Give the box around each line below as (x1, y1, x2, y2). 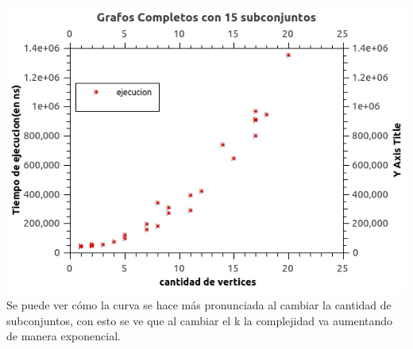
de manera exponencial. (6, 328, 121, 344)
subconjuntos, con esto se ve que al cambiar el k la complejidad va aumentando (6, 312, 393, 328)
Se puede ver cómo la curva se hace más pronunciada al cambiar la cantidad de (6, 297, 392, 313)
